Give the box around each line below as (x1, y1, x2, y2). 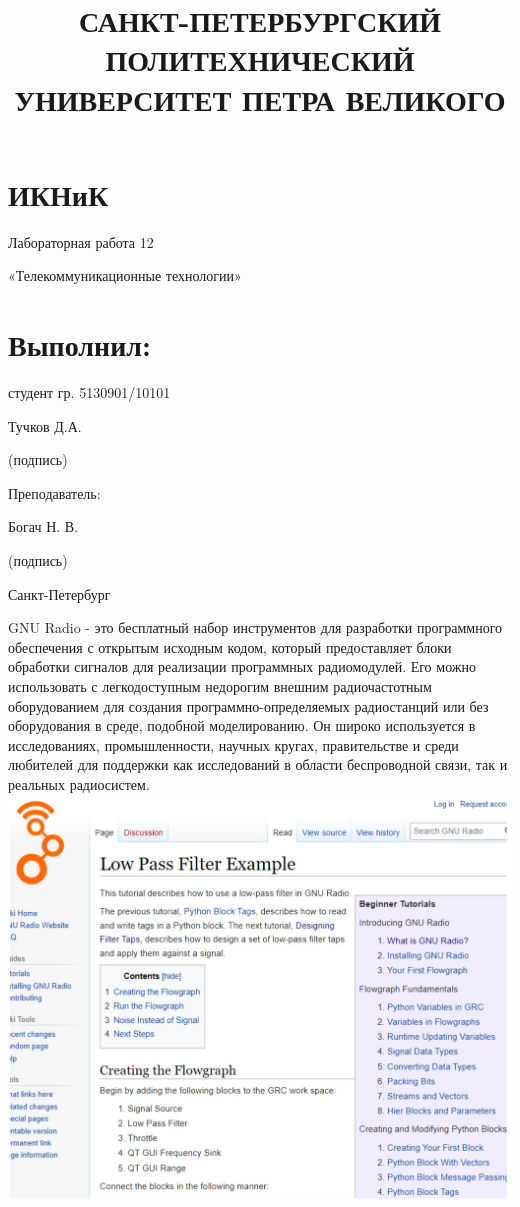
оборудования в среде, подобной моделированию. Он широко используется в (8, 715, 476, 736)
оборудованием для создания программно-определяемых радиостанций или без (8, 695, 489, 716)
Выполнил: (8, 324, 151, 365)
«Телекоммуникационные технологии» (8, 265, 242, 286)
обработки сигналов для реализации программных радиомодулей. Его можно (8, 656, 476, 677)
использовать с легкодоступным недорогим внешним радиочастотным (8, 675, 432, 696)
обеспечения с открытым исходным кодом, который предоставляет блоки (8, 636, 452, 657)
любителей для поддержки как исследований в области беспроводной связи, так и (8, 754, 508, 775)
